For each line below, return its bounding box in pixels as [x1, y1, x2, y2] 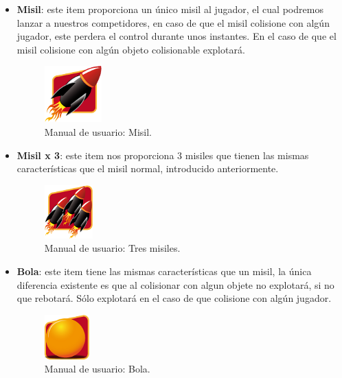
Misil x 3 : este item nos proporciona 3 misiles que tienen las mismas [16, 147, 309, 162]
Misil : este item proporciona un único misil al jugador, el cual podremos [16, 2, 323, 16]
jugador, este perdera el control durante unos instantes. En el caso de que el [16, 29, 337, 43]
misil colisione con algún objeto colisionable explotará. [16, 42, 245, 56]
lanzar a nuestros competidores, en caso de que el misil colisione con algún [16, 15, 330, 29]
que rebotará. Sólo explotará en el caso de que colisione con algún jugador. [16, 291, 332, 305]
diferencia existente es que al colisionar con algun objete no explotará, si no [16, 277, 334, 292]
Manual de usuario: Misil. [44, 124, 152, 139]
